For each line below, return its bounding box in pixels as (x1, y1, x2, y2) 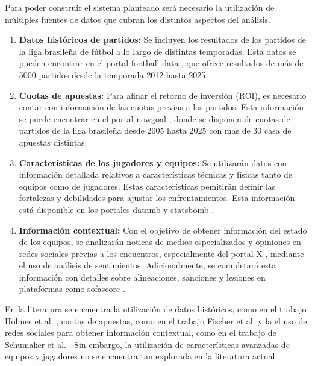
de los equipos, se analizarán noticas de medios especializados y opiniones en (19, 235, 301, 248)
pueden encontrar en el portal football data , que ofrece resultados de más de (19, 57, 304, 69)
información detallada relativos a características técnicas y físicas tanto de (19, 168, 293, 181)
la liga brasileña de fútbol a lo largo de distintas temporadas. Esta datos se (19, 45, 296, 57)
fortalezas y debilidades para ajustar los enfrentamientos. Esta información (19, 191, 295, 204)
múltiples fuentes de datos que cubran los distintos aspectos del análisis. (5, 13, 271, 25)
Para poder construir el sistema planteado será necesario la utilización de (5, 1, 275, 13)
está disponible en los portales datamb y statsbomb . (19, 203, 214, 216)
